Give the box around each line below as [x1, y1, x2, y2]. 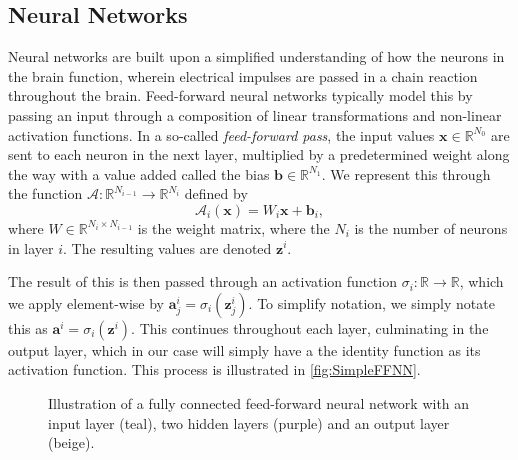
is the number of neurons [354, 217, 508, 238]
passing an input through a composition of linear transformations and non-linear [8, 104, 502, 125]
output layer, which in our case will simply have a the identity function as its [8, 339, 481, 360]
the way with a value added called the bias [8, 163, 270, 184]
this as [8, 317, 48, 338]
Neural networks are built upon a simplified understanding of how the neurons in [8, 46, 505, 67]
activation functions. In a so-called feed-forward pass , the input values [8, 124, 435, 145]
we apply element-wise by [8, 292, 164, 313]
